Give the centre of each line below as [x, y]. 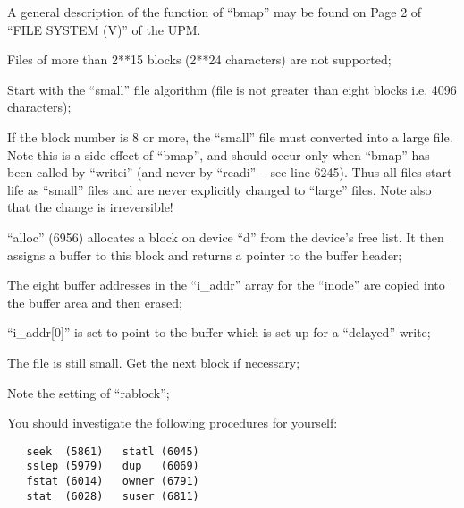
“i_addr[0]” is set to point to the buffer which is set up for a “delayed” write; [219, 332]
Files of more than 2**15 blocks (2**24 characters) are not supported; [199, 59]
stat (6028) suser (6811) [113, 496]
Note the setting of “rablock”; [89, 392]
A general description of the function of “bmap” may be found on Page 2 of [215, 12]
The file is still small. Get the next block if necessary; [154, 362]
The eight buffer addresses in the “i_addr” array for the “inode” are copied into [226, 285]
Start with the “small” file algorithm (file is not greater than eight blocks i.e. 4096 [232, 89]
